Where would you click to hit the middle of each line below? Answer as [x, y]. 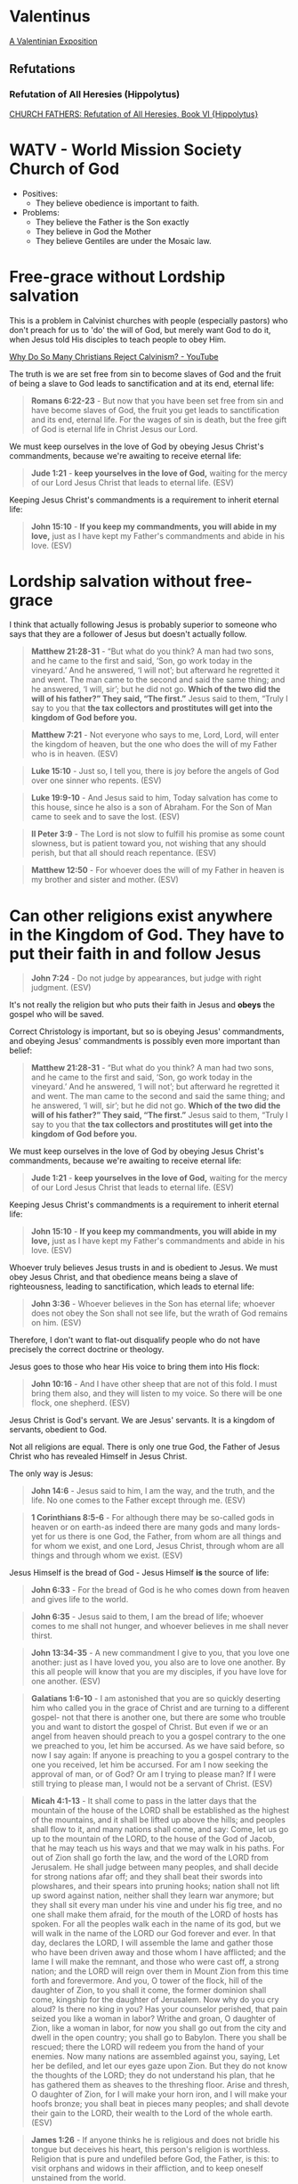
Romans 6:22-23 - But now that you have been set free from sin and [157, 400]
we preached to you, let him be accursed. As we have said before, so [157, 1746]
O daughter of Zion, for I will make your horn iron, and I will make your [159, 2094]
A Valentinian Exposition [53, 41]
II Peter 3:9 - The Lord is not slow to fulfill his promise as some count [158, 834]
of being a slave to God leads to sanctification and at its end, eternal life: [141, 383]
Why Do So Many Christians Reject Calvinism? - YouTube [114, 356]
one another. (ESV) [65, 1682]
